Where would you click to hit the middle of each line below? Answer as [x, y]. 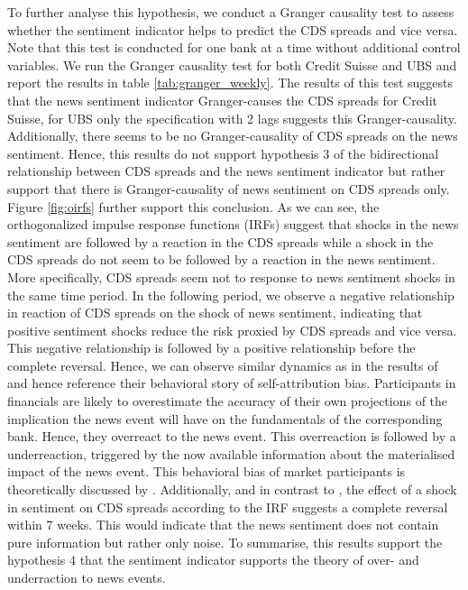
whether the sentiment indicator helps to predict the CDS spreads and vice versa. [233, 29]
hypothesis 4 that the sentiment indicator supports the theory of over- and [213, 560]
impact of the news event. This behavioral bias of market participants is [206, 471]
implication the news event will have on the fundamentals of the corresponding [225, 418]
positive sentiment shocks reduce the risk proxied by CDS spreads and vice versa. [232, 330]
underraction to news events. [87, 577]
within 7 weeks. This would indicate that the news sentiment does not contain [223, 525]
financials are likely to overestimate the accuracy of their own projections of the [228, 401]
